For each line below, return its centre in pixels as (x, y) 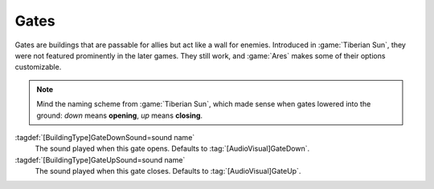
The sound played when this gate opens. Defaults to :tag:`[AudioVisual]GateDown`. (172, 149)
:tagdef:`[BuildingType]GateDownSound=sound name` (105, 137)
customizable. (38, 67)
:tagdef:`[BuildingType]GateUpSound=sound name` (100, 159)
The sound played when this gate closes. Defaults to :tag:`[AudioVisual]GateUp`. (168, 171)
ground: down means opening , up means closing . (120, 115)
